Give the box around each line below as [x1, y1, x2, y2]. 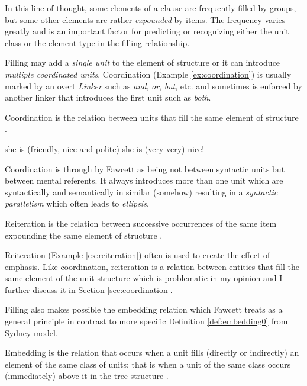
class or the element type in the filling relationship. [5, 36, 190, 49]
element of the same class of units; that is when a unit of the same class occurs [5, 358, 291, 370]
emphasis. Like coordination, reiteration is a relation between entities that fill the [5, 260, 300, 272]
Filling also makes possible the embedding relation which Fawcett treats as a [5, 303, 283, 316]
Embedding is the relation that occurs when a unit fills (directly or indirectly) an [5, 346, 299, 359]
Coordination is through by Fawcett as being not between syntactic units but [5, 162, 285, 175]
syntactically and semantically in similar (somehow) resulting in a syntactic [5, 185, 278, 198]
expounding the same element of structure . [5, 229, 163, 241]
